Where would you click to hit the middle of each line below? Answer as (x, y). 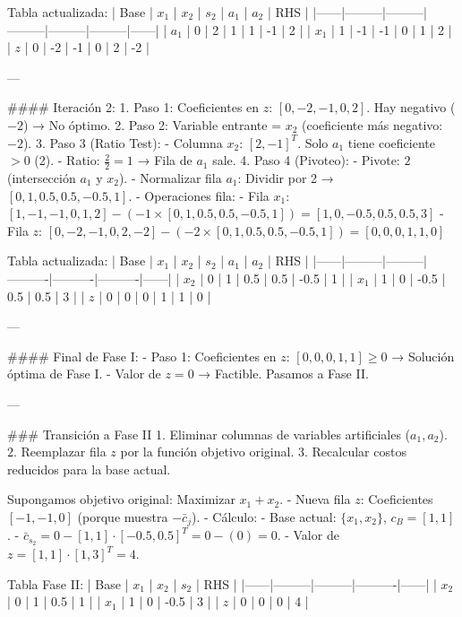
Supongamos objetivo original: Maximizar (121, 499)
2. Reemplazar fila (57, 452)
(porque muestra (123, 516)
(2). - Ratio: (67, 160)
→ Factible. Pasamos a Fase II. (283, 374)
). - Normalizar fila (170, 177)
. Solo (313, 142)
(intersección (42, 177)
